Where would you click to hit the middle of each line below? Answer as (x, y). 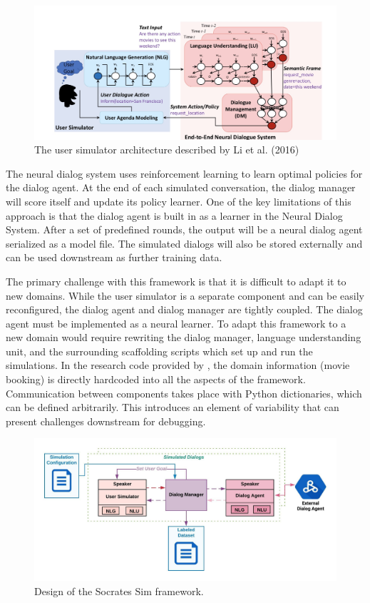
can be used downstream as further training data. (114, 257)
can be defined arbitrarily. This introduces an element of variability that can (173, 407)
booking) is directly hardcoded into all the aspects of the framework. (156, 379)
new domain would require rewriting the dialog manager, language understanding (184, 337)
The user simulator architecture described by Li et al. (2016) (167, 150)
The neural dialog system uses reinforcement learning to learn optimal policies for (184, 173)
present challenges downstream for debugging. (106, 421)
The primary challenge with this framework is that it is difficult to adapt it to (176, 281)
